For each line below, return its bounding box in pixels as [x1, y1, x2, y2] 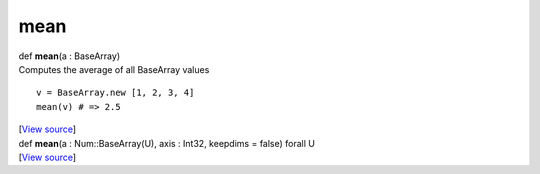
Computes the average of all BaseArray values [18, 63, 210, 75]
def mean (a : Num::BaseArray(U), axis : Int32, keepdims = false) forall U [18, 137, 315, 149]
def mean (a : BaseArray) [18, 50, 120, 62]
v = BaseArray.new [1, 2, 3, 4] [36, 87, 195, 99]
